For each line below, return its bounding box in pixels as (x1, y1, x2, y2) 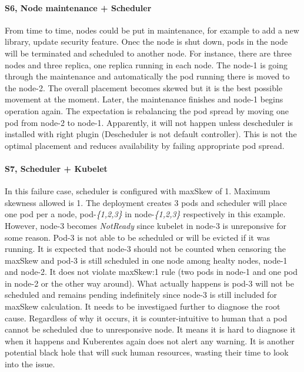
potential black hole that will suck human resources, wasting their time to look (5, 346, 289, 358)
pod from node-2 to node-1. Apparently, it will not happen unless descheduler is (5, 116, 293, 128)
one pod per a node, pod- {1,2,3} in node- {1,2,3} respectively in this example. (5, 208, 286, 220)
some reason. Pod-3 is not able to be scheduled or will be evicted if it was (5, 231, 270, 243)
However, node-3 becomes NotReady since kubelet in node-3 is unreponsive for (5, 219, 286, 231)
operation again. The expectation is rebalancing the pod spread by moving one (5, 104, 289, 117)
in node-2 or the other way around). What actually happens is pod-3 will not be (5, 277, 294, 289)
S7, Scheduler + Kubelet (5, 162, 108, 174)
